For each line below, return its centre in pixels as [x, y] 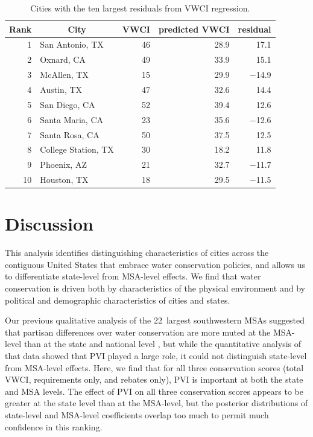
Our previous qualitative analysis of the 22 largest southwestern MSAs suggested [155, 320]
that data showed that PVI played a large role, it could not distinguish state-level [156, 356]
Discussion [49, 224]
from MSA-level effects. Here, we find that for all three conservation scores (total [154, 367]
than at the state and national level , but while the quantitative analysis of [163, 344]
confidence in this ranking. [54, 426]
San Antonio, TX [72, 44]
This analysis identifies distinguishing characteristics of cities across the [137, 253]
